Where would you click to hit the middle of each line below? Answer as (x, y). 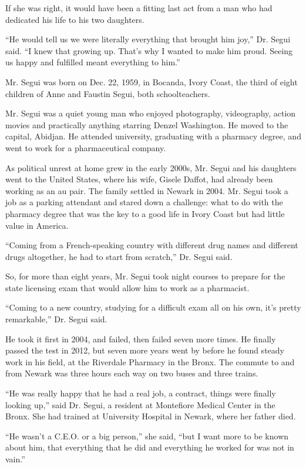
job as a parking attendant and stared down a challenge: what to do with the (144, 202)
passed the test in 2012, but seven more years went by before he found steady (145, 350)
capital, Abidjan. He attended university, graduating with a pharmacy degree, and (153, 136)
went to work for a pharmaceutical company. (86, 147)
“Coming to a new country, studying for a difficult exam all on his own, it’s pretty (153, 307)
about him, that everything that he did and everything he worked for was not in (150, 447)
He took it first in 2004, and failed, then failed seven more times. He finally (141, 338)
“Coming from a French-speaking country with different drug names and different (152, 245)
